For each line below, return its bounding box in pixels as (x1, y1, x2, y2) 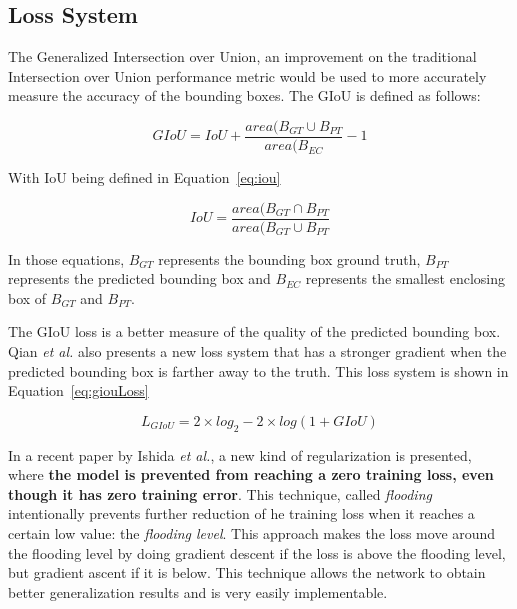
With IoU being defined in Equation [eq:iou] (8, 167, 281, 188)
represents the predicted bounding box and (8, 268, 271, 289)
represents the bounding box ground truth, (158, 248, 421, 269)
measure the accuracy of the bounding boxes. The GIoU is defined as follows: (8, 85, 481, 106)
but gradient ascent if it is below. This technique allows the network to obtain (8, 562, 486, 583)
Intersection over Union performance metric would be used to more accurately (8, 65, 487, 86)
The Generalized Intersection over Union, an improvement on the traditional (8, 46, 477, 67)
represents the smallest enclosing (305, 268, 505, 289)
